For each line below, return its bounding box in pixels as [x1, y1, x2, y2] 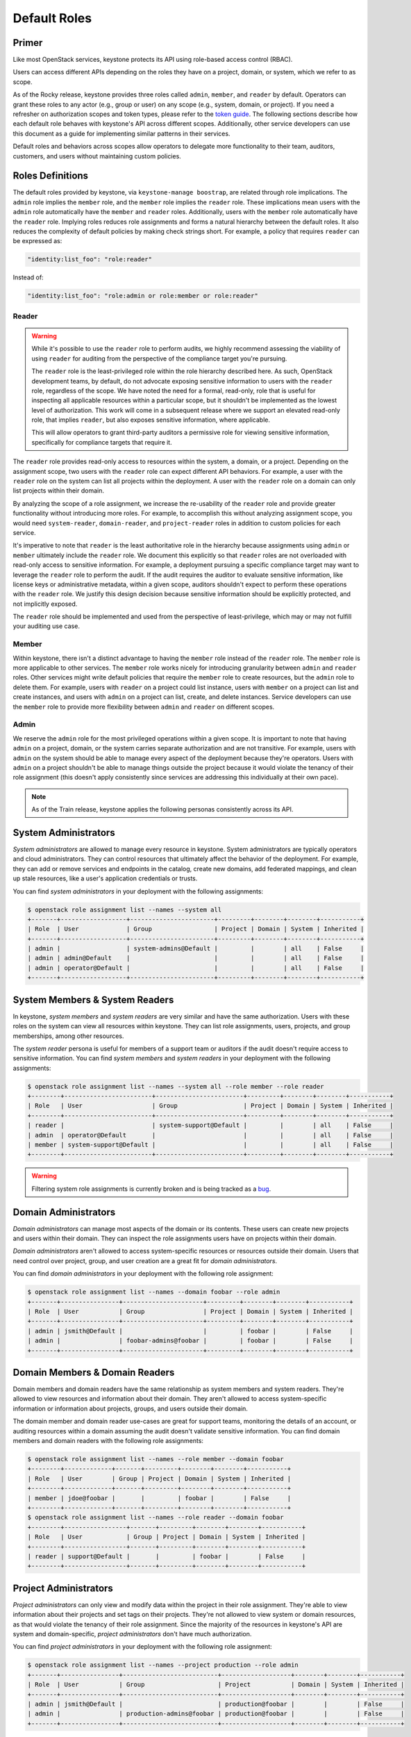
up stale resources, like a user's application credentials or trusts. [12, 874, 198, 882]
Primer [12, 37, 43, 49]
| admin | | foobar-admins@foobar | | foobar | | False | [27, 1337, 353, 1344]
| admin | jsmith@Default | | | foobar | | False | [27, 1327, 353, 1335]
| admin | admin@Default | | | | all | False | [27, 954, 364, 962]
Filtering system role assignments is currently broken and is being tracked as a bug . [31, 1185, 271, 1193]
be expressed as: [12, 237, 62, 245]
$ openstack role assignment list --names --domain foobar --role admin [27, 1288, 280, 1296]
